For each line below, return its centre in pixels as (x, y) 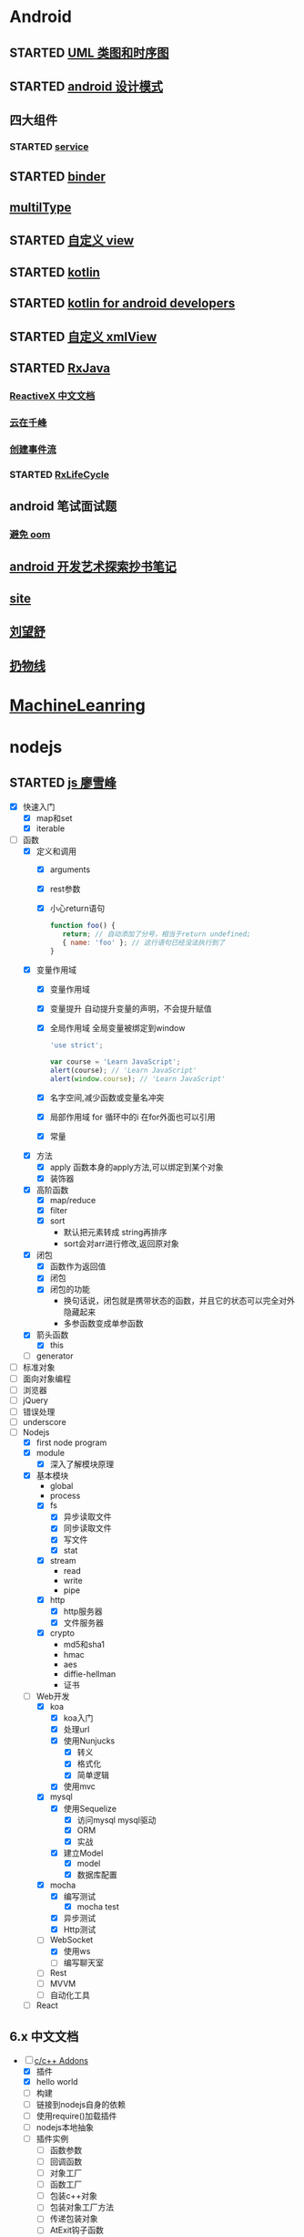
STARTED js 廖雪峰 (63, 783)
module (51, 1453)
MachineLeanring (77, 705)
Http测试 (80, 1930)
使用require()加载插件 (76, 2116)
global (61, 1486)
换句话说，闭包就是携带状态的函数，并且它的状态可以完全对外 (179, 1301)
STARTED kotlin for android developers (122, 303)
